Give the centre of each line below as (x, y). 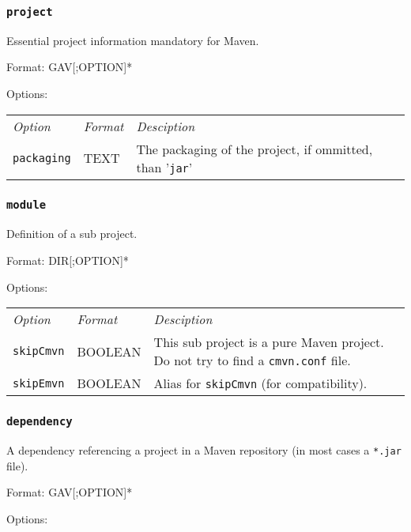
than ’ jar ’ (164, 167)
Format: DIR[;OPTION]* (68, 260)
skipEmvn (39, 383)
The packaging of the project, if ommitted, (255, 149)
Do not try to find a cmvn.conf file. (252, 360)
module (26, 205)
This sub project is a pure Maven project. (269, 342)
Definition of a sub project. (72, 234)
